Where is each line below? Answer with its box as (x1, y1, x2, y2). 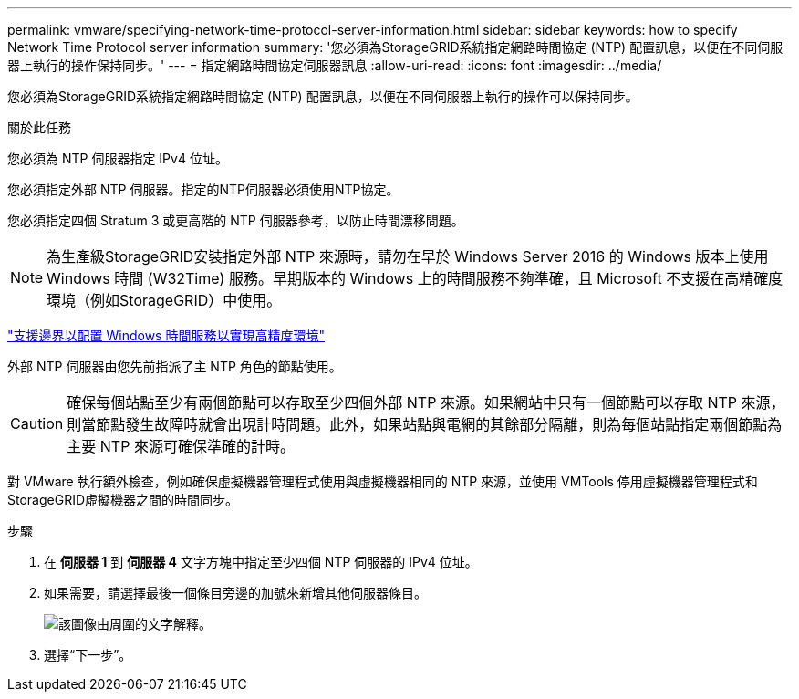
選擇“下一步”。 (44, 647, 132, 662)
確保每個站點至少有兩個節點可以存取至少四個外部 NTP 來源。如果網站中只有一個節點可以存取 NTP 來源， (67, 393, 785, 412)
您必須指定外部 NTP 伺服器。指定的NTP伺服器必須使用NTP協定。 (7, 182, 399, 197)
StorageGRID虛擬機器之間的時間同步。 (7, 492, 239, 507)
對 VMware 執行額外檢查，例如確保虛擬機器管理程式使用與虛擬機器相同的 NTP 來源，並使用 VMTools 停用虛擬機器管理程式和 (7, 474, 758, 489)
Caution (10, 414, 64, 433)
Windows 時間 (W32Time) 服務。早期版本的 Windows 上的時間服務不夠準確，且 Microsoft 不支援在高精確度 (47, 269, 783, 287)
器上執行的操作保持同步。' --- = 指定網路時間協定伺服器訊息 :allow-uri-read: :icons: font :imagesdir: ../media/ (7, 57, 662, 73)
